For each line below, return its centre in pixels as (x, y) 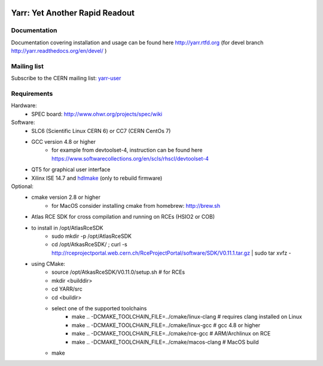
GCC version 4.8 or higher (63, 142)
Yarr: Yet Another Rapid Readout (73, 13)
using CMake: (48, 264)
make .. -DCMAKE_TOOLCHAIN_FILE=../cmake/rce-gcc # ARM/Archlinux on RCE (171, 334)
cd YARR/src (67, 289)
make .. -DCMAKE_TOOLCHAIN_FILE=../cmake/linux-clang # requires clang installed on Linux (187, 317)
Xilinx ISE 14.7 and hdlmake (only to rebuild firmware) (97, 178)
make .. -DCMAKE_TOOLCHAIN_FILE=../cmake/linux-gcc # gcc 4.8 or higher (166, 325)
